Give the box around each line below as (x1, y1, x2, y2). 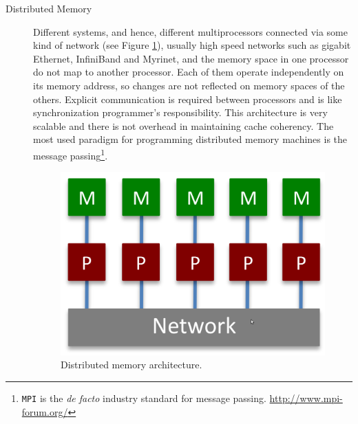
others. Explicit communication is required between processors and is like (33, 91, 342, 106)
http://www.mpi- (269, 391, 343, 405)
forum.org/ (21, 404, 68, 419)
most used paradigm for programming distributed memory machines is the (33, 132, 348, 146)
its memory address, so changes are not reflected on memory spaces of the (33, 78, 345, 92)
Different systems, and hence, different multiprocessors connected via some (33, 24, 348, 38)
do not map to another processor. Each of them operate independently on (33, 65, 344, 79)
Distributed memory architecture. (61, 357, 202, 372)
